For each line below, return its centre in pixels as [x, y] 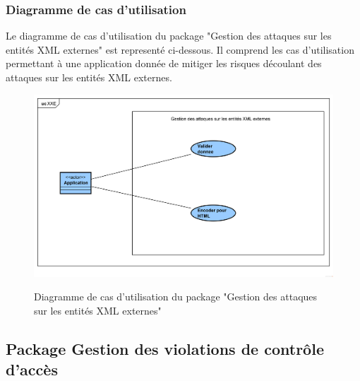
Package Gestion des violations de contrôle [165, 348]
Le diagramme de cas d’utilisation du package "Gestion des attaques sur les [169, 36]
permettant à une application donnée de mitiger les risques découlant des [164, 63]
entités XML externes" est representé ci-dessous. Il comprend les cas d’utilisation [180, 49]
